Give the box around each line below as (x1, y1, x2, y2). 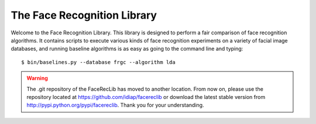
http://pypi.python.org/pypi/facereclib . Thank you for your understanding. (26, 102, 204, 109)
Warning (26, 75, 48, 82)
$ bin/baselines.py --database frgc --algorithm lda (21, 59, 176, 65)
